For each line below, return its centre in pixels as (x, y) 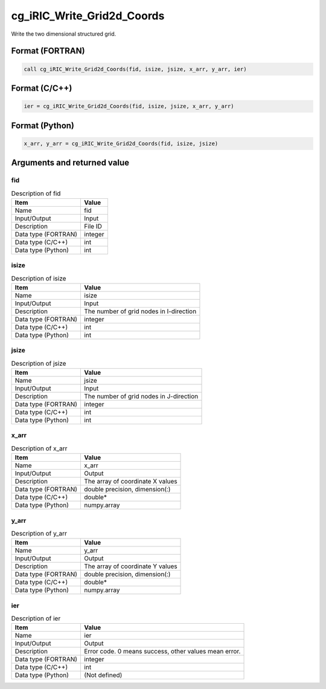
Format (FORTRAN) (48, 51)
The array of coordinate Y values (131, 566)
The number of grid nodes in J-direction (141, 396)
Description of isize (39, 278)
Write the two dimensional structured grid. (64, 34)
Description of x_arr (39, 448)
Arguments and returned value (70, 163)
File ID (93, 226)
